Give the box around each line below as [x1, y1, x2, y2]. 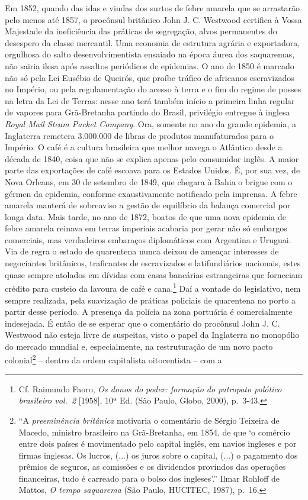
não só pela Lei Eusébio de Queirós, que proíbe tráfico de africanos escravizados [5, 71, 294, 83]
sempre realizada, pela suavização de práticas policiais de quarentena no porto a [5, 293, 296, 306]
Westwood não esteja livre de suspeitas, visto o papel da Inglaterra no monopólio [5, 328, 300, 341]
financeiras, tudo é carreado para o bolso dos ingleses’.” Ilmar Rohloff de [18, 472, 280, 484]
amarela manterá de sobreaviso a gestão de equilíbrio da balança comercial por [5, 199, 291, 211]
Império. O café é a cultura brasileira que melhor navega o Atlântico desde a [5, 141, 283, 153]
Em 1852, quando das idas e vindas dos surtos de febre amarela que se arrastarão [5, 2, 300, 14]
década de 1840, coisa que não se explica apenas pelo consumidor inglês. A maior [5, 152, 299, 164]
